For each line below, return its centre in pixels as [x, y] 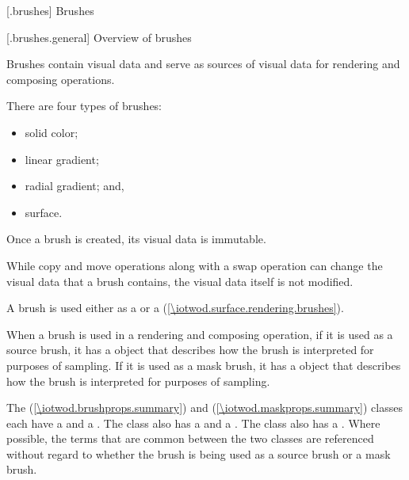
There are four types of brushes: [84, 106]
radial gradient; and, [75, 186]
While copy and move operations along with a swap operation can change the [195, 265]
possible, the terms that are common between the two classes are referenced [190, 438]
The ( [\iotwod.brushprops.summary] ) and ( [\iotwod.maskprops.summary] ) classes [204, 408]
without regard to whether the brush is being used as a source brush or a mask [199, 453]
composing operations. [61, 79]
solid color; [52, 132]
